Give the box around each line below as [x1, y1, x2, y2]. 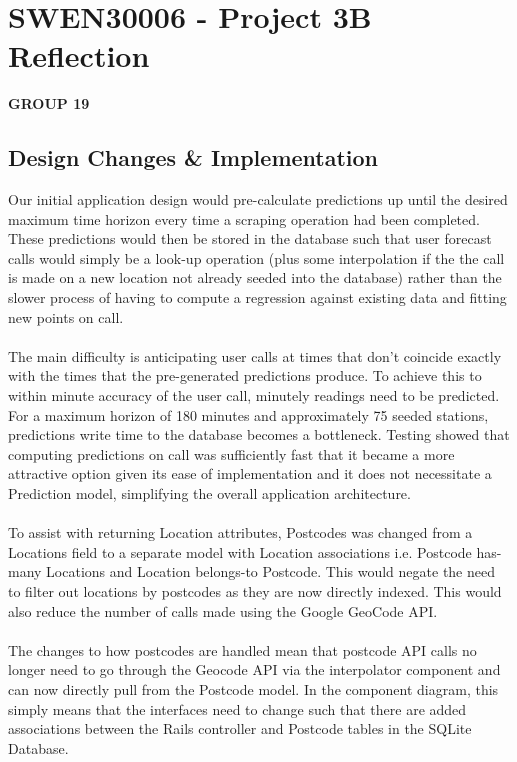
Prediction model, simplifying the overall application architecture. [8, 483, 411, 504]
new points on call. [8, 306, 124, 327]
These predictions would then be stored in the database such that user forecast [8, 228, 492, 249]
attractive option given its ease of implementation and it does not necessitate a [8, 463, 492, 484]
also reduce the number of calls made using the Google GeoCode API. [8, 600, 438, 621]
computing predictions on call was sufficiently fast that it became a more [8, 443, 455, 464]
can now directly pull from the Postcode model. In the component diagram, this [8, 678, 499, 699]
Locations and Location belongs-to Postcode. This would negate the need [46, 561, 495, 582]
